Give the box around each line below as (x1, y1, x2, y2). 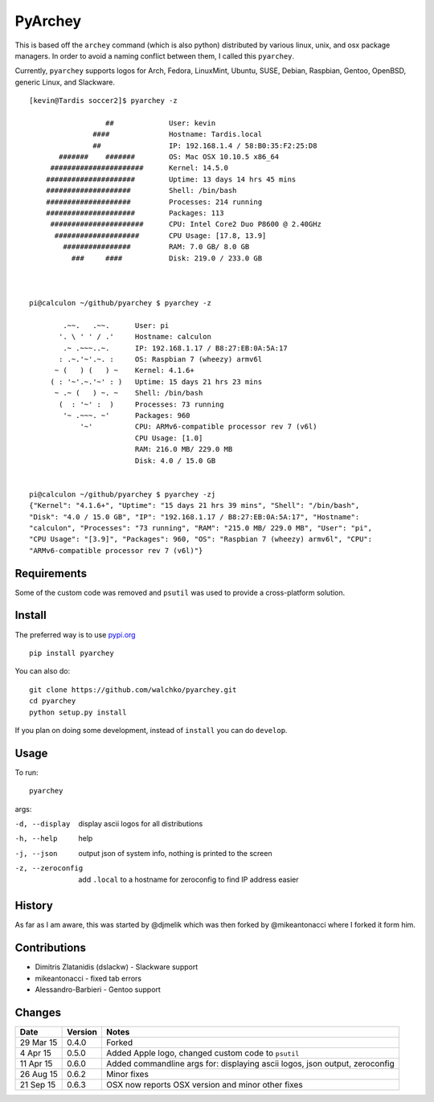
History (14, 899, 54, 912)
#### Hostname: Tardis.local (92, 129, 263, 139)
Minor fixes (105, 1069, 149, 1080)
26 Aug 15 (19, 1069, 58, 1080)
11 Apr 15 (19, 1058, 53, 1069)
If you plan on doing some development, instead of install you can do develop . (14, 725, 288, 735)
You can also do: (14, 666, 71, 676)
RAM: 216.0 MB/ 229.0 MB (134, 444, 233, 454)
